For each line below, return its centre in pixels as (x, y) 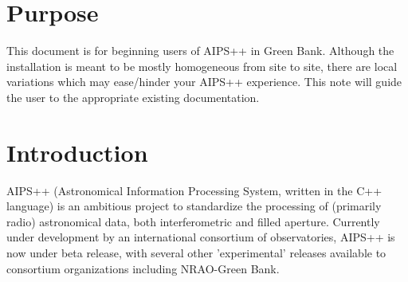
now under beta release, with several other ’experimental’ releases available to (196, 253)
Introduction (77, 152)
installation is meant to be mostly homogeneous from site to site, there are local (202, 66)
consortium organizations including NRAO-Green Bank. (143, 268)
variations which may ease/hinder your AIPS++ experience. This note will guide (204, 82)
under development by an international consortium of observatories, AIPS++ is (201, 237)
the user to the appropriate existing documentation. (133, 97)
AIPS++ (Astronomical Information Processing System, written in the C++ (194, 190)
